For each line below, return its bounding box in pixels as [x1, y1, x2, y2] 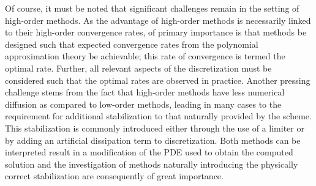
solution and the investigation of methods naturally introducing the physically [5, 157, 298, 170]
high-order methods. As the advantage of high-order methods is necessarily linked [5, 13, 311, 26]
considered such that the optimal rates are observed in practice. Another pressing [5, 73, 310, 86]
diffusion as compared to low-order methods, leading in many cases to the [5, 97, 282, 110]
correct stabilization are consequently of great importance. [5, 169, 224, 182]
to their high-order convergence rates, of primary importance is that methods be [5, 26, 307, 39]
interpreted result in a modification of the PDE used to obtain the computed [5, 146, 293, 158]
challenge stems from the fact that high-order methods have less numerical [5, 86, 285, 99]
